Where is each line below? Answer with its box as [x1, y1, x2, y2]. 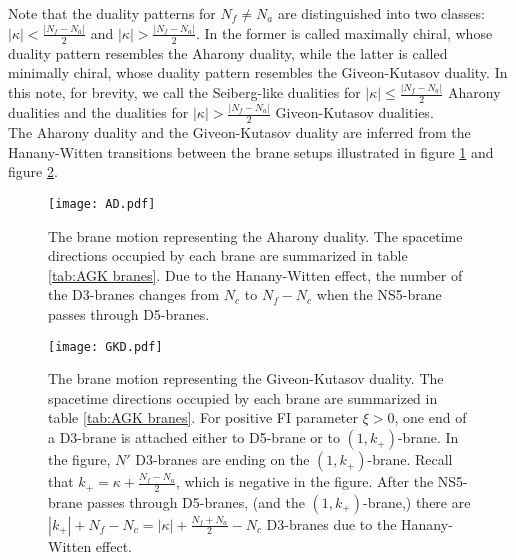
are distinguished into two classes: [277, 3, 485, 23]
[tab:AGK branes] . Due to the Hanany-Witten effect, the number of [48, 264, 463, 285]
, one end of [394, 407, 467, 428]
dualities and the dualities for [8, 102, 189, 123]
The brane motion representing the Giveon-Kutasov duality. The [48, 368, 444, 389]
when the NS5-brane [316, 284, 442, 305]
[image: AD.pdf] [48, 196, 156, 211]
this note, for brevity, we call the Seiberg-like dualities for [8, 82, 361, 103]
